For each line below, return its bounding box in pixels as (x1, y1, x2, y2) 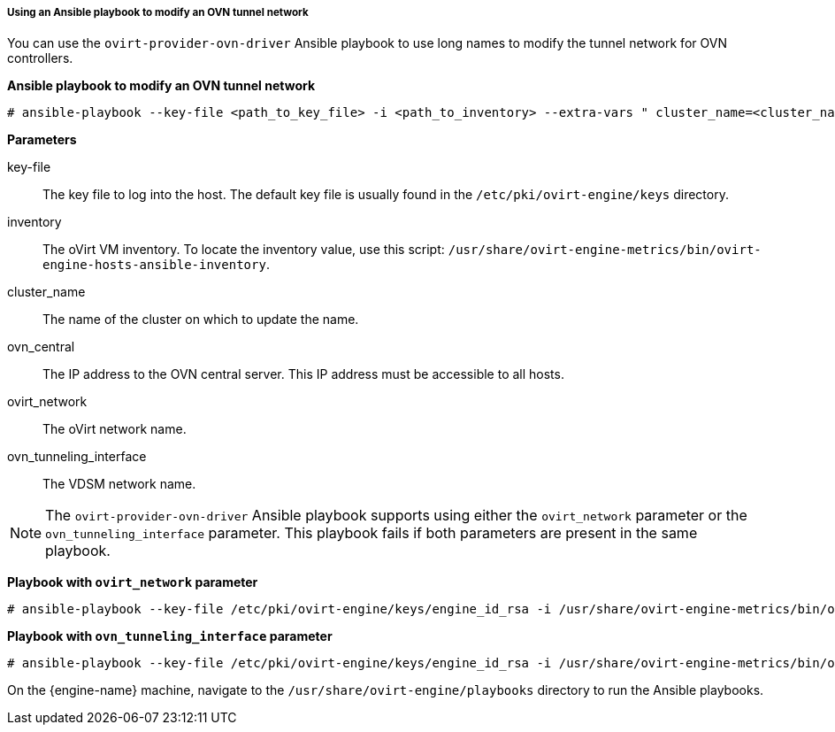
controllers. (7, 50, 73, 66)
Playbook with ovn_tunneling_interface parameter (7, 628, 333, 644)
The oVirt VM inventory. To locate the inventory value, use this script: (42, 242, 445, 258)
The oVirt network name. (42, 421, 187, 437)
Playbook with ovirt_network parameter (7, 574, 258, 590)
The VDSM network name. (42, 476, 196, 492)
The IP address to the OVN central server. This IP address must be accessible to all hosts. (42, 366, 564, 382)
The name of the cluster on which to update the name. (42, 312, 359, 327)
